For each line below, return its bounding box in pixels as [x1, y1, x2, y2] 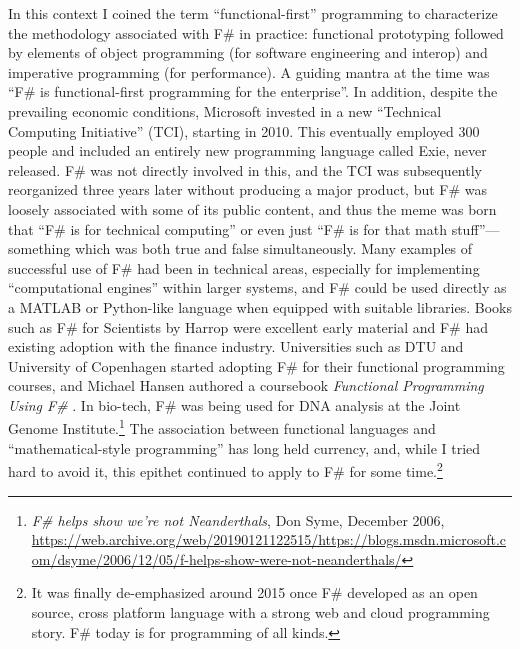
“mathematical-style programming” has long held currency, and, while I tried [8, 437, 481, 458]
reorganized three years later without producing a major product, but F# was [8, 179, 488, 200]
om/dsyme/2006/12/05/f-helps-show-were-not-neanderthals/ [31, 548, 402, 569]
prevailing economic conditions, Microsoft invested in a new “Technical [8, 100, 442, 121]
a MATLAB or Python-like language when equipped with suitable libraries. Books [8, 296, 512, 317]
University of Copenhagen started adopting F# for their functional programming [8, 355, 505, 376]
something [8, 238, 71, 259]
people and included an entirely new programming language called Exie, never [8, 140, 487, 161]
